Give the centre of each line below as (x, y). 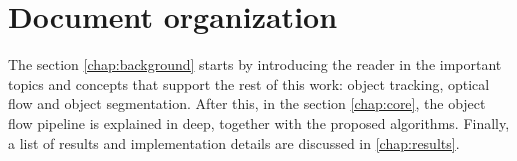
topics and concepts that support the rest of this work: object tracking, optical (249, 83)
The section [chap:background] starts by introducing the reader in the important (255, 64)
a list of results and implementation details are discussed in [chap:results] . (234, 142)
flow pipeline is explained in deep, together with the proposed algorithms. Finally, (259, 122)
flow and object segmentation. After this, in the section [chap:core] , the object (247, 103)
